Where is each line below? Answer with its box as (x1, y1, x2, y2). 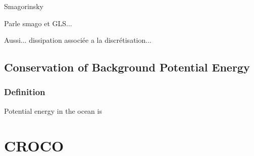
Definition (4, 86, 45, 98)
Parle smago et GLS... (4, 18, 72, 28)
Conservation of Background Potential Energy (4, 59, 250, 75)
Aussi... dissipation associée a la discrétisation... (4, 35, 151, 45)
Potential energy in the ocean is (4, 105, 102, 116)
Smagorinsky (4, 1, 43, 11)
